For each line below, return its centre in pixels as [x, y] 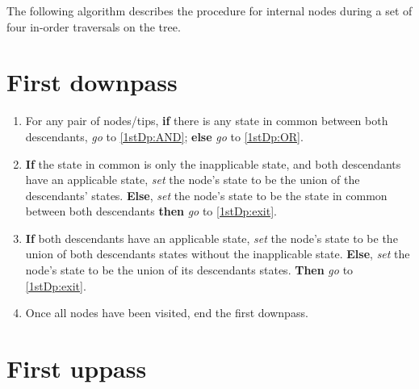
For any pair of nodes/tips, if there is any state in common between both [207, 121]
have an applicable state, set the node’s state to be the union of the [193, 180]
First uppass [77, 368]
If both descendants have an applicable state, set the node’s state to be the [212, 238]
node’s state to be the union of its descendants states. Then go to [189, 270]
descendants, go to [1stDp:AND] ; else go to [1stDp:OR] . [164, 136]
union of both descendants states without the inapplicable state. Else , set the [218, 254]
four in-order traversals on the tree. [94, 26]
